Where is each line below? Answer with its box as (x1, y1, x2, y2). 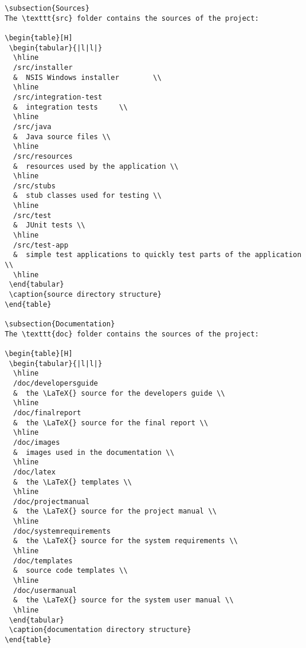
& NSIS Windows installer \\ (13, 73, 162, 82)
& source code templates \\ (13, 566, 128, 575)
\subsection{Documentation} (5, 320, 115, 328)
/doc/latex (13, 467, 56, 476)
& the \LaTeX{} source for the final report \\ (13, 418, 208, 427)
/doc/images (13, 438, 60, 447)
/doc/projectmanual (13, 497, 90, 506)
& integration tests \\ (13, 102, 128, 111)
